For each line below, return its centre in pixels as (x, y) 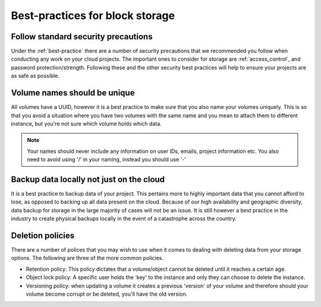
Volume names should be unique (73, 93)
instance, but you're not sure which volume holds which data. (86, 123)
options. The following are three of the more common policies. (87, 258)
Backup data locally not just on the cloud (88, 179)
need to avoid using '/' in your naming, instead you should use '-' (107, 159)
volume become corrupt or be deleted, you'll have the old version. (107, 294)
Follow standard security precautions (82, 37)
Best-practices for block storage (93, 15)
